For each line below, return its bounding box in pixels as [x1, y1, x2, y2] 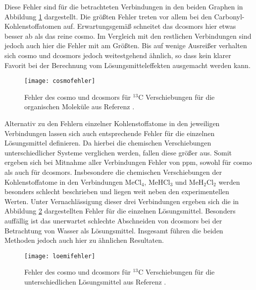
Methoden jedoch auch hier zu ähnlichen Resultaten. [4, 235, 164, 245]
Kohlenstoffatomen [4, 21, 61, 31]
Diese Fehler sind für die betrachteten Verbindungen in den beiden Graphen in [4, 1, 243, 11]
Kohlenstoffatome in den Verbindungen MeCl [4, 176, 142, 187]
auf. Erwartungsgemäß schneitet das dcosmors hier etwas [63, 21, 236, 31]
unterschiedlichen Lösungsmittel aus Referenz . [24, 276, 166, 287]
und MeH [175, 176, 204, 187]
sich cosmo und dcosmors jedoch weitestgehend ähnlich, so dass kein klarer [4, 50, 231, 60]
